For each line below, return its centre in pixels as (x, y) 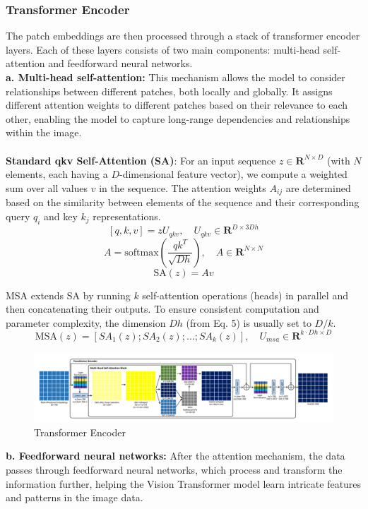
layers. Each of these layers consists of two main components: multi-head (163, 49)
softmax (142, 252)
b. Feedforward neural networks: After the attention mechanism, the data (176, 456)
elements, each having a (57, 174)
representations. (127, 216)
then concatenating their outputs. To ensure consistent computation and (162, 309)
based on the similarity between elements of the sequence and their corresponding (183, 202)
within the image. (44, 132)
